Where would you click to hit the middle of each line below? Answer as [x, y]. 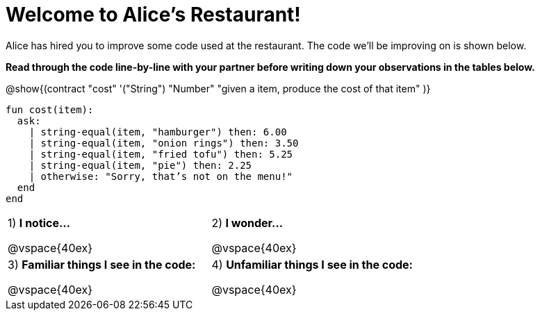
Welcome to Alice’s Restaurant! [153, 15]
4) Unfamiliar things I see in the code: [312, 264]
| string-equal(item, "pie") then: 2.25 [140, 165]
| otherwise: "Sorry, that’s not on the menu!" [161, 176]
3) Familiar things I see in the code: [102, 264]
